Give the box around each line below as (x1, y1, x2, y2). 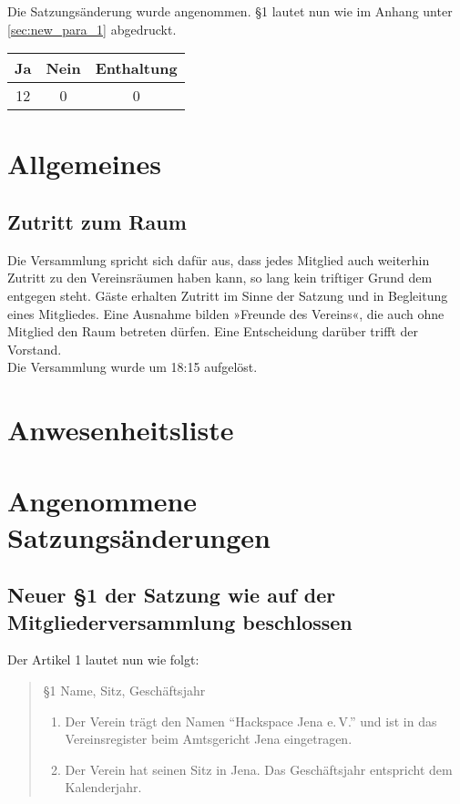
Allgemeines (7, 145, 161, 182)
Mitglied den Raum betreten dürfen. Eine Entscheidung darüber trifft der (7, 322, 418, 341)
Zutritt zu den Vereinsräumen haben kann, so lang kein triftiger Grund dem (7, 268, 433, 287)
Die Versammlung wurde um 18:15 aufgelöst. (7, 357, 258, 376)
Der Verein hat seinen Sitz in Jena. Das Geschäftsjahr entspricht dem (65, 759, 453, 778)
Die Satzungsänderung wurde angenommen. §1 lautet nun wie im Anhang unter (7, 2, 453, 20)
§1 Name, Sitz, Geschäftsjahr (43, 681, 206, 700)
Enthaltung (95, 57, 178, 79)
